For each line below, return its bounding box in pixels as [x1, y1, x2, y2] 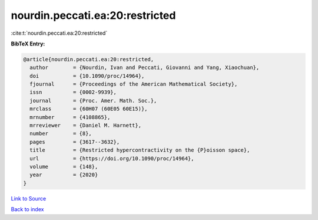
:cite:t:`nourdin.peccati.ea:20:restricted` [11, 29, 108, 37]
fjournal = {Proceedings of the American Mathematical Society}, [29, 81, 238, 88]
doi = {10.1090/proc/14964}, [29, 73, 145, 79]
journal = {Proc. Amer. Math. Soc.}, [29, 97, 157, 104]
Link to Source [11, 195, 47, 202]
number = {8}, [29, 130, 92, 137]
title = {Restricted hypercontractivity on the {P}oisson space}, [29, 147, 250, 153]
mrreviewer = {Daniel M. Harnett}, [29, 122, 141, 129]
